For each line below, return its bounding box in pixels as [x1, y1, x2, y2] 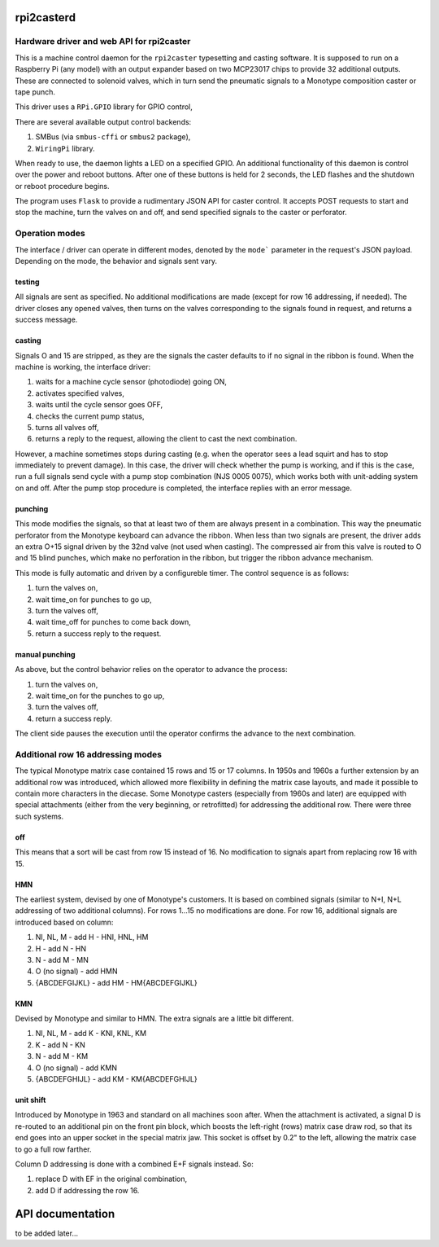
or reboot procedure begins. [15, 181, 110, 191]
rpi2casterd [15, 11, 76, 24]
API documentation [15, 1206, 115, 1221]
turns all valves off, [35, 422, 99, 432]
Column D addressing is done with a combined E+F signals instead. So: [15, 1159, 254, 1169]
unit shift [15, 1096, 46, 1105]
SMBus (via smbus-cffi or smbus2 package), [35, 132, 191, 142]
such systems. [15, 811, 64, 821]
